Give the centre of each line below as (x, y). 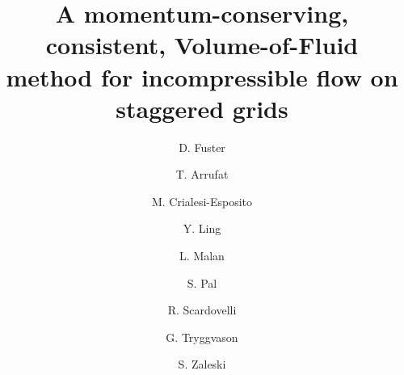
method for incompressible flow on (202, 76)
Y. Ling (202, 228)
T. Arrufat (202, 174)
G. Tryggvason (202, 337)
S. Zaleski (202, 364)
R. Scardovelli (202, 310)
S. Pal (202, 282)
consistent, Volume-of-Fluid (202, 45)
